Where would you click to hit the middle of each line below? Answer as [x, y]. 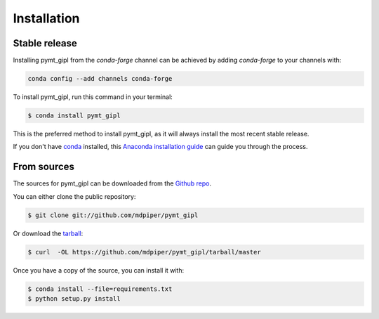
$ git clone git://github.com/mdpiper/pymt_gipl [113, 215]
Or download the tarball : [48, 233]
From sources [44, 167]
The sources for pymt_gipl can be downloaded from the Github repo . [112, 183]
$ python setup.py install [74, 299]
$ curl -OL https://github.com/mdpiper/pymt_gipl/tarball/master [144, 252]
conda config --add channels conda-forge [100, 79]
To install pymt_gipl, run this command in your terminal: [93, 97]
